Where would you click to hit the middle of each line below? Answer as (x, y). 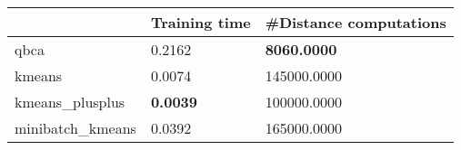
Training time (200, 22)
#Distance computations (356, 22)
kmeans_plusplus (70, 102)
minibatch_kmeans (75, 128)
